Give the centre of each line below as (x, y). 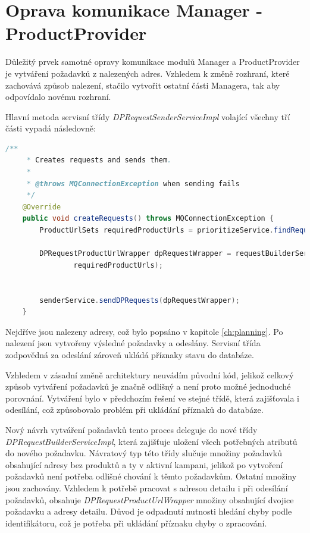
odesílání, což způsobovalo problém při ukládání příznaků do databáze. (134, 410)
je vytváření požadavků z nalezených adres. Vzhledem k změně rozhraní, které (148, 73)
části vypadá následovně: (51, 128)
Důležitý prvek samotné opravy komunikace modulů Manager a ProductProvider (153, 62)
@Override (42, 207)
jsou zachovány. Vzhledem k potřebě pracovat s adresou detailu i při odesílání (147, 487)
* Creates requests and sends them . (99, 160)
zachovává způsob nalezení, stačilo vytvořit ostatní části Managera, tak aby (143, 85)
